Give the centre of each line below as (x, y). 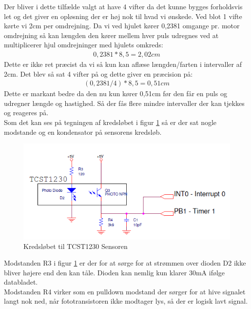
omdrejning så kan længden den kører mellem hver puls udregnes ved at (111, 35)
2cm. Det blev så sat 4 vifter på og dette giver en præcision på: (98, 73)
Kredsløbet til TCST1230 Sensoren (76, 246)
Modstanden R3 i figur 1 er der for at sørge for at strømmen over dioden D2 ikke (125, 263)
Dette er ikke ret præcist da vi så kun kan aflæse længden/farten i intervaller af (123, 64)
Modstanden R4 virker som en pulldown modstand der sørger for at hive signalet (125, 291)
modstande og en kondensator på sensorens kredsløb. (83, 132)
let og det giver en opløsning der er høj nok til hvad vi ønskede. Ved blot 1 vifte (123, 16)
